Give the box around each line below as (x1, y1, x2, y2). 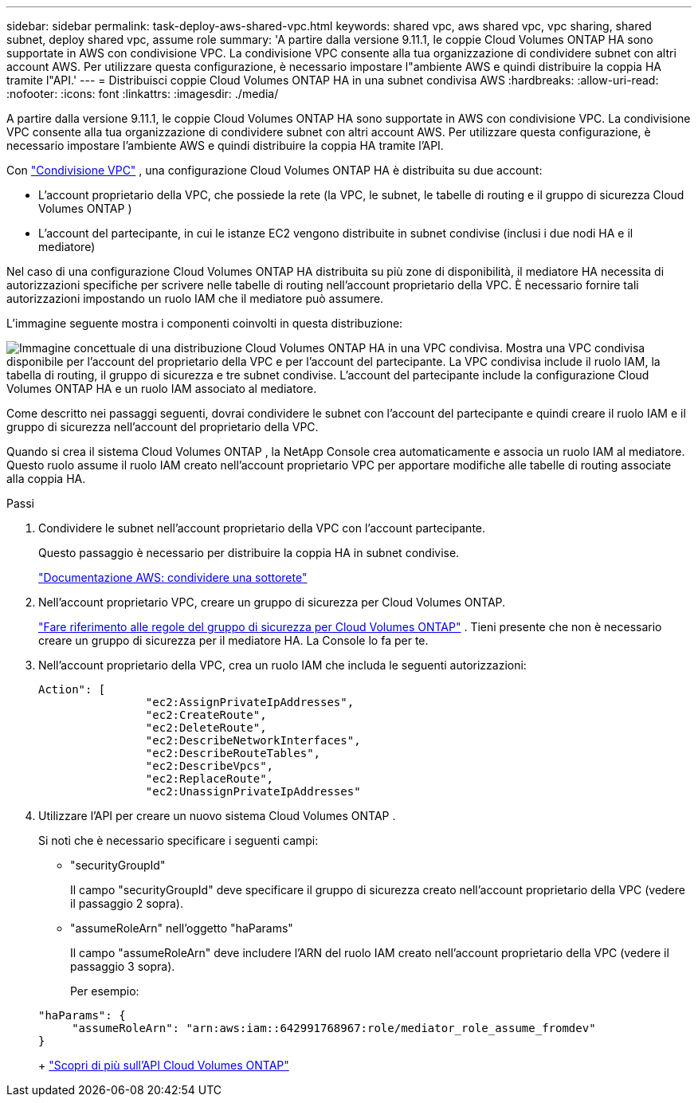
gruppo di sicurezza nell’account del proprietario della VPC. (6, 420, 319, 434)
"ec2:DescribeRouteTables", (145, 747, 321, 760)
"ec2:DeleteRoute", (145, 721, 267, 734)
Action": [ (38, 683, 106, 696)
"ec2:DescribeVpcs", (145, 760, 274, 772)
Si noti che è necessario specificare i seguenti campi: (38, 834, 319, 847)
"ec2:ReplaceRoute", (145, 772, 274, 785)
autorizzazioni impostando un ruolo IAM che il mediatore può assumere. (6, 292, 384, 305)
